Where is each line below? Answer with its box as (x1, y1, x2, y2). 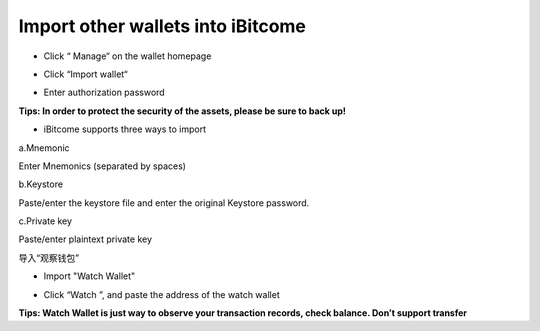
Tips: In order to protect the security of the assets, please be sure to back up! (18, 105, 347, 117)
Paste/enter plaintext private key (18, 233, 153, 245)
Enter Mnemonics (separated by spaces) (18, 160, 187, 172)
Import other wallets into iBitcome (18, 15, 307, 37)
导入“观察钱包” (18, 251, 80, 264)
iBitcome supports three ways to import (43, 123, 207, 135)
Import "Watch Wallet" (43, 270, 136, 282)
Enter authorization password (43, 86, 165, 99)
